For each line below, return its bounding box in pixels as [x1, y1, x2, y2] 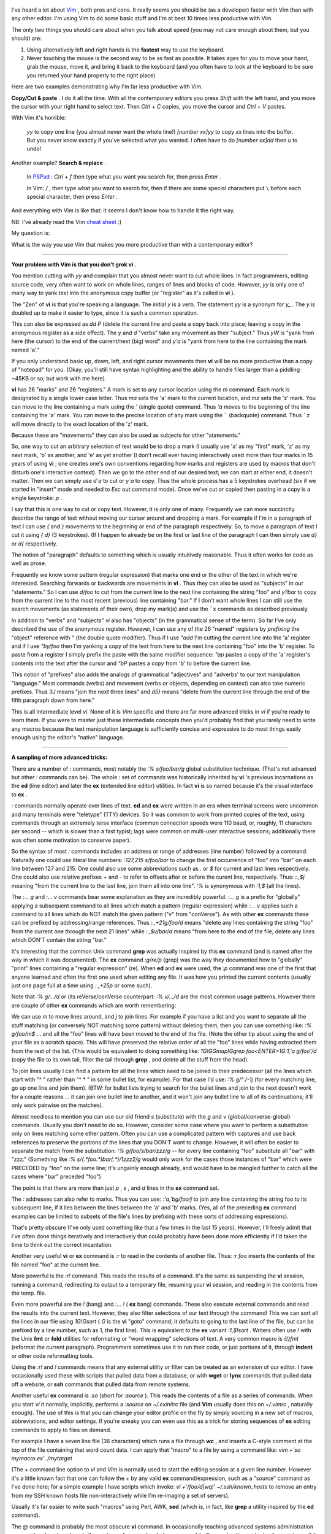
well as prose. [11, 560, 47, 567]
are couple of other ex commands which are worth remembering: [11, 1001, 177, 1009]
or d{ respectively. [11, 540, 58, 547]
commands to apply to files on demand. [11, 1426, 112, 1433]
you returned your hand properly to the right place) [26, 71, 156, 79]
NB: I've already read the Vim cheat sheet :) [11, 218, 122, 225]
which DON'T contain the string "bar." [11, 936, 107, 944]
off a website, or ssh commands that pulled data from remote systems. [11, 1381, 191, 1388]
